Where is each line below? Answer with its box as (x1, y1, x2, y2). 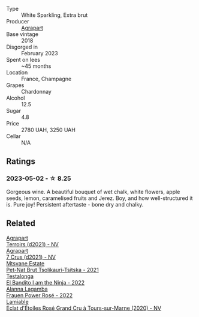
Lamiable (6, 298, 29, 305)
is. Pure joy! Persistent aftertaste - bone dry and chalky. (6, 201, 144, 208)
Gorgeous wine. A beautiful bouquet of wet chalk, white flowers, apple (6, 188, 180, 195)
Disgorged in (6, 43, 38, 50)
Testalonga (6, 273, 34, 280)
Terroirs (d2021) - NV (6, 240, 59, 248)
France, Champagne (21, 75, 72, 82)
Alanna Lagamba (6, 285, 48, 292)
